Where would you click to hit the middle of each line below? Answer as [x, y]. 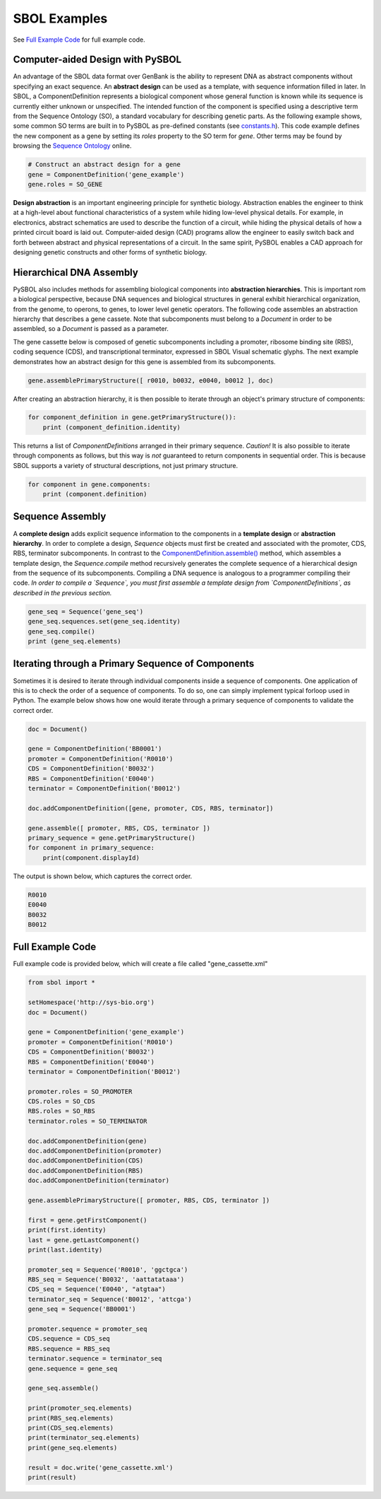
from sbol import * [61, 982]
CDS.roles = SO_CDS [61, 1102]
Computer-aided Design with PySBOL [97, 60]
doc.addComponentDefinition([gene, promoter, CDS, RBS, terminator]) [151, 808]
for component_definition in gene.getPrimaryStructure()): [132, 418]
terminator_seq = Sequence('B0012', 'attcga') [110, 1299]
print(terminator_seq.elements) [84, 1438]
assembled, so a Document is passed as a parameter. [91, 329]
